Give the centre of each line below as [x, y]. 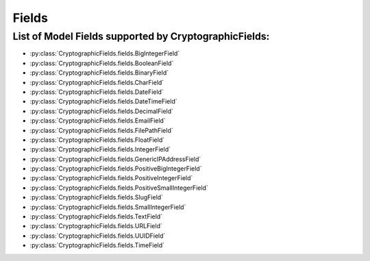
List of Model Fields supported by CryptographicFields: [141, 36]
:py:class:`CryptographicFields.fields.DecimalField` [102, 111]
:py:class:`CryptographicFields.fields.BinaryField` [99, 73]
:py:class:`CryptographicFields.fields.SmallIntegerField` [108, 207]
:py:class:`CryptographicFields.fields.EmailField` [98, 121]
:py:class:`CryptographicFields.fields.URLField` [96, 226]
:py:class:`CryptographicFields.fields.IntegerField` [100, 149]
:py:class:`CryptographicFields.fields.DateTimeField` [103, 101]
